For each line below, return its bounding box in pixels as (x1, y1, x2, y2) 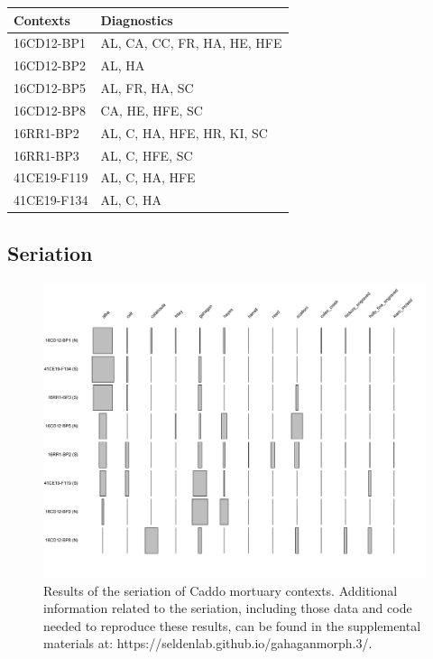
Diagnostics (100, 10, 173, 29)
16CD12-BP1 (14, 33, 86, 52)
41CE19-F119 (14, 168, 88, 187)
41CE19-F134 (14, 190, 88, 209)
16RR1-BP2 (14, 123, 79, 142)
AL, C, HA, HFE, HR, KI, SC (100, 123, 268, 142)
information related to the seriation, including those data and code (43, 599, 412, 617)
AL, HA (100, 56, 145, 75)
